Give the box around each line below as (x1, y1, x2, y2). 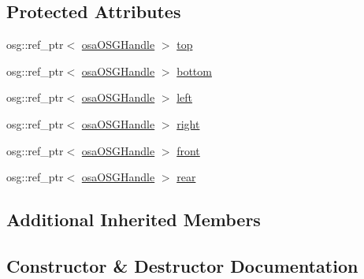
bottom (176, 62, 212, 79)
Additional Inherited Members (6, 207, 261, 232)
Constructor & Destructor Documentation (6, 253, 358, 277)
